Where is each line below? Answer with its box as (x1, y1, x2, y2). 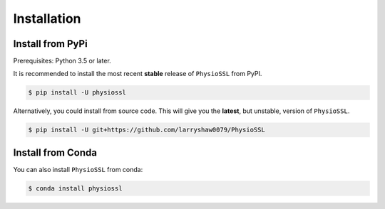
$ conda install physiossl (28, 184, 123, 192)
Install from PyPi (13, 38, 88, 50)
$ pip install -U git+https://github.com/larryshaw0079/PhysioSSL (28, 126, 265, 134)
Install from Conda (13, 146, 98, 159)
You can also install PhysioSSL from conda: (13, 165, 143, 173)
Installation (13, 11, 81, 26)
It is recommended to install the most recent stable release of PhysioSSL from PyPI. (13, 70, 262, 78)
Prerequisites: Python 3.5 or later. (13, 57, 112, 65)
